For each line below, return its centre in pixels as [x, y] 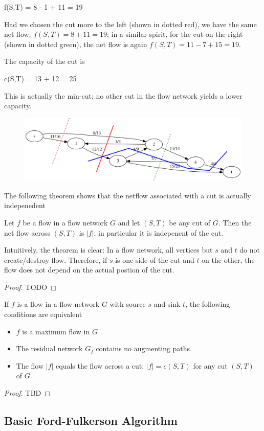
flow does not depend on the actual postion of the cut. [89, 270]
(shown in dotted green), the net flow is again [76, 44]
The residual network [49, 348]
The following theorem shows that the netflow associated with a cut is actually [128, 195]
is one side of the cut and [155, 259]
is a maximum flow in [56, 331]
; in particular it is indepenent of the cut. [159, 232]
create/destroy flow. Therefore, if [56, 259]
